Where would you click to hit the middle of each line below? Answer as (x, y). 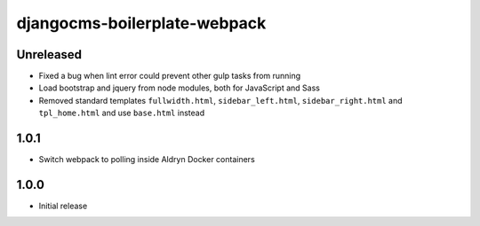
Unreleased (49, 55)
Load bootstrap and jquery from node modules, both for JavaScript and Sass (179, 88)
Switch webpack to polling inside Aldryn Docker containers (147, 160)
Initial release (63, 206)
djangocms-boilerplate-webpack (141, 23)
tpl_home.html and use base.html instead (121, 113)
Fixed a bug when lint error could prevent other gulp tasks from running (170, 76)
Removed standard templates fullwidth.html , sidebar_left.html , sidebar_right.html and (221, 100)
